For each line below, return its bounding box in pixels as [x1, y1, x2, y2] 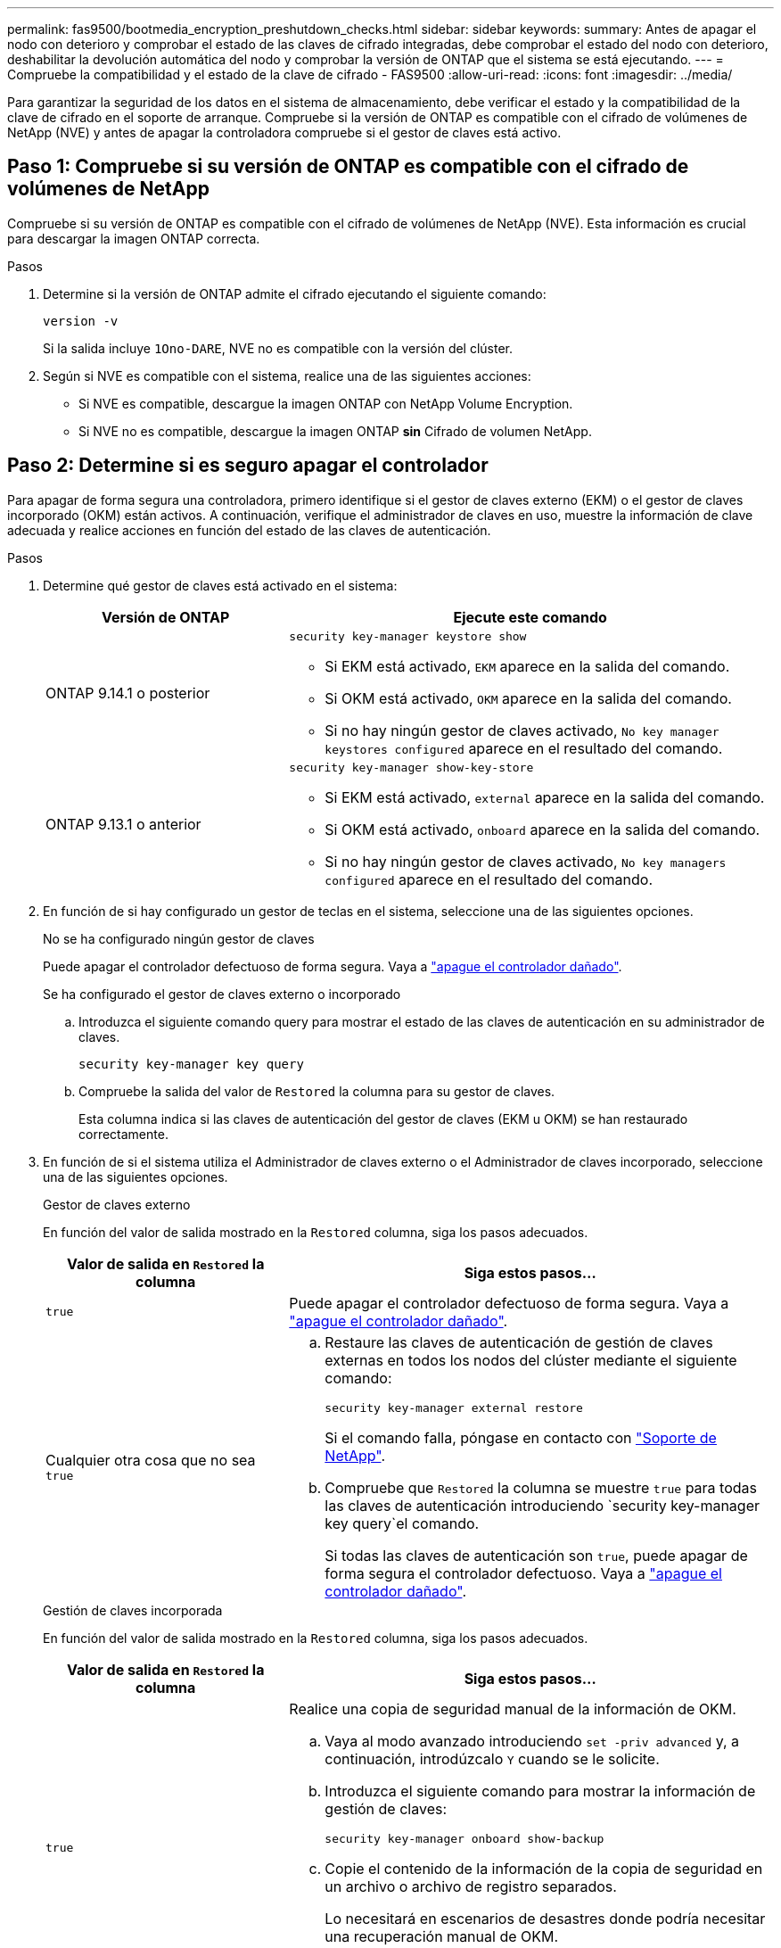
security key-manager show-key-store [289, 760, 534, 774]
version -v [43, 313, 119, 328]
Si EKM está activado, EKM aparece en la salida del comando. [325, 656, 730, 675]
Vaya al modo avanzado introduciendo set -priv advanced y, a [325, 1731, 740, 1750]
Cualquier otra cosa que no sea [45, 1450, 256, 1469]
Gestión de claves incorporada [43, 1602, 223, 1618]
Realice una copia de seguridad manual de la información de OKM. [289, 1699, 736, 1718]
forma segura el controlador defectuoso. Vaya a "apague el [325, 1564, 722, 1582]
